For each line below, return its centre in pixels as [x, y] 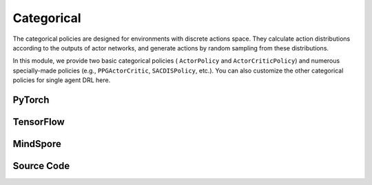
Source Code [41, 166]
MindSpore [37, 144]
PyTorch [31, 100]
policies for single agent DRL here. [62, 80]
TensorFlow [39, 122]
